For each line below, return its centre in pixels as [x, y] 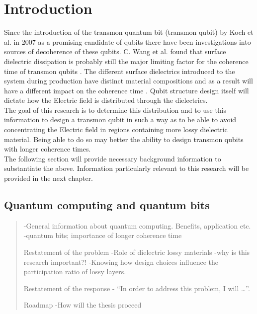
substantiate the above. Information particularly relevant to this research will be [127, 168]
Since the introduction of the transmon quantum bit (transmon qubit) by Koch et [129, 32]
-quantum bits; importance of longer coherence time [103, 235]
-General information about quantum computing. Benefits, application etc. [137, 225]
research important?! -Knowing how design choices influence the [121, 262]
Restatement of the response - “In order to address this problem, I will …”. [137, 288]
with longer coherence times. [47, 149]
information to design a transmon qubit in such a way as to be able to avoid [120, 119]
